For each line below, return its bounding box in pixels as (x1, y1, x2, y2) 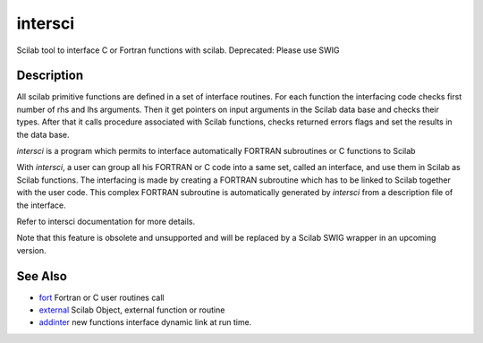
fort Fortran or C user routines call (38, 292, 165, 303)
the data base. (16, 129, 70, 140)
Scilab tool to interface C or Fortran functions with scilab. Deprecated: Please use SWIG (16, 45, 340, 56)
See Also (16, 269, 67, 284)
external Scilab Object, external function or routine (38, 304, 225, 315)
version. (16, 244, 47, 255)
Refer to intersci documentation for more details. (16, 216, 196, 227)
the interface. (16, 200, 66, 210)
